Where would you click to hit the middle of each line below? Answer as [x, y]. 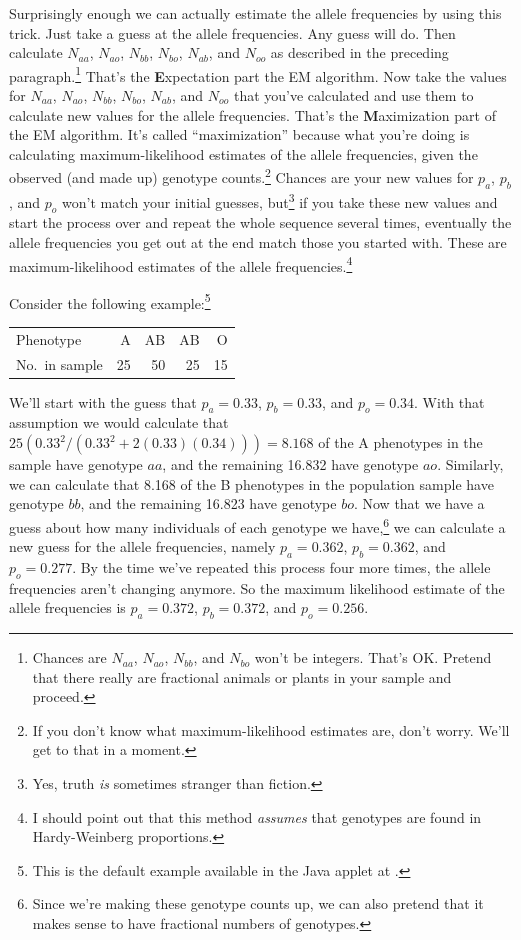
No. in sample [59, 363]
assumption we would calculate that [119, 422]
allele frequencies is [67, 607]
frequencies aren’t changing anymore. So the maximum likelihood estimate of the [257, 587]
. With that [449, 401]
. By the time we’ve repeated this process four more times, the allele [281, 566]
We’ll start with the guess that [103, 401]
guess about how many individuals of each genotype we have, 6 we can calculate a [257, 525]
